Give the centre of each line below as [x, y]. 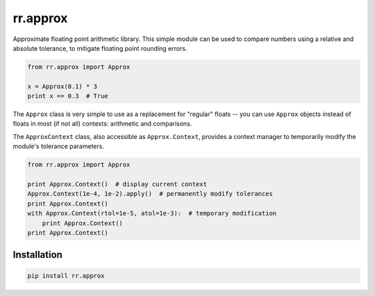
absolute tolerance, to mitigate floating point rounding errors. [100, 48]
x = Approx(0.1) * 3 [62, 86]
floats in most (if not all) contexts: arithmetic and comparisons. [102, 124]
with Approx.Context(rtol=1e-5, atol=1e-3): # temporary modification [152, 213]
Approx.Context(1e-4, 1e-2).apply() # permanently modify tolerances [150, 194]
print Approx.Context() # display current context [117, 184]
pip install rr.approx [66, 276]
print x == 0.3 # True [68, 96]
